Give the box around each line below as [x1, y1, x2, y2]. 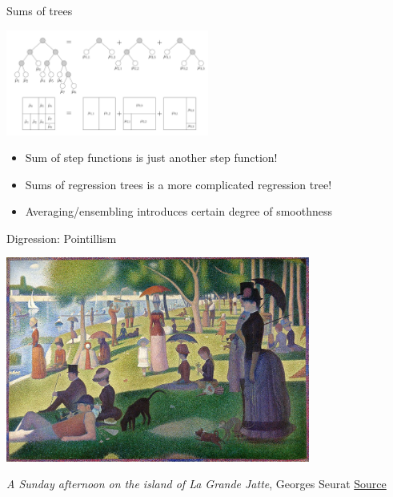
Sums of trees [6, 2, 73, 18]
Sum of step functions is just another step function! [25, 149, 278, 166]
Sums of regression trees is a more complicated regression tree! [25, 176, 332, 192]
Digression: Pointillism [6, 229, 117, 246]
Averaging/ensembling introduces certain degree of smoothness [25, 203, 332, 220]
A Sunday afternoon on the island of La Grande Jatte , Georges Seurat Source [6, 475, 387, 492]
